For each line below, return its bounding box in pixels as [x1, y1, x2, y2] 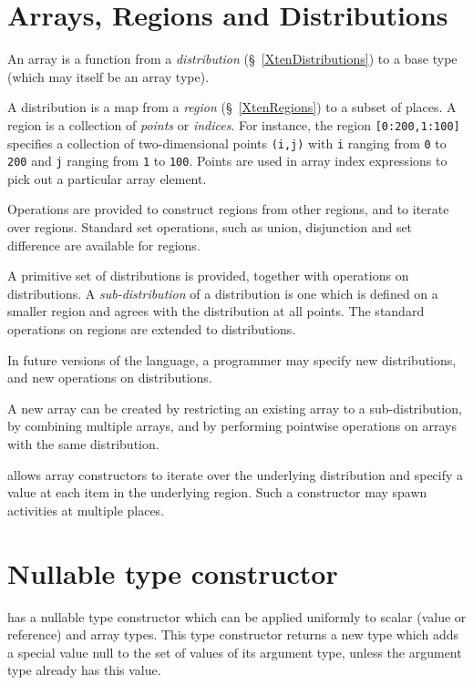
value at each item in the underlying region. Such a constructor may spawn [7, 483, 427, 502]
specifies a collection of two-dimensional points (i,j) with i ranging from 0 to [7, 133, 447, 152]
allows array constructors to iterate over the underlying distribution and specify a [7, 465, 464, 484]
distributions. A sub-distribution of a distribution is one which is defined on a [7, 283, 438, 302]
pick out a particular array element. [7, 169, 207, 188]
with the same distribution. [7, 435, 159, 453]
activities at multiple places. [7, 500, 165, 519]
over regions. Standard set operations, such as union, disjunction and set [7, 218, 413, 237]
